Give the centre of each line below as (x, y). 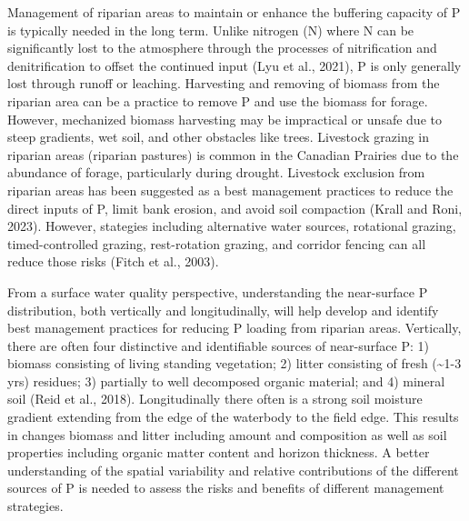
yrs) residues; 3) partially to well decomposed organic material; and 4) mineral (226, 381)
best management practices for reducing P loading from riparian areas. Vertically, (234, 328)
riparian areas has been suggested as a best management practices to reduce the (230, 190)
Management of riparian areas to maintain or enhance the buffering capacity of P (234, 12)
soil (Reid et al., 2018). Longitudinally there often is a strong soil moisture (215, 399)
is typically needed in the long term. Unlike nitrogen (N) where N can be (211, 30)
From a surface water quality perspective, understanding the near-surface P (218, 291)
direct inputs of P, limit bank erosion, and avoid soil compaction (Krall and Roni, (235, 208)
